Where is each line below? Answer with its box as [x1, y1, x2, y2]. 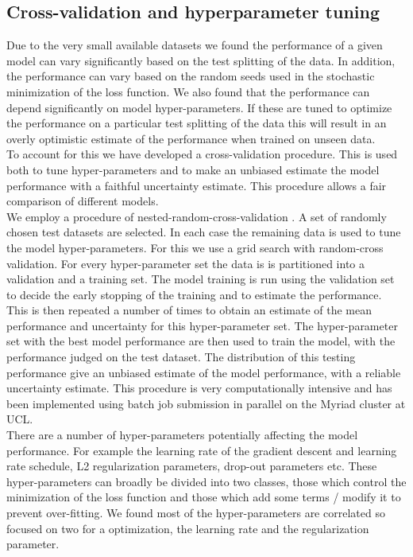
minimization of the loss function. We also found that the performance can [6, 83, 370, 99]
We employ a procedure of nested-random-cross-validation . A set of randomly [6, 208, 387, 224]
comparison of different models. [6, 193, 159, 209]
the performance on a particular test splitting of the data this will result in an [6, 115, 387, 131]
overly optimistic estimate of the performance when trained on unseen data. [6, 130, 376, 146]
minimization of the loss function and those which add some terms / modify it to [6, 489, 401, 505]
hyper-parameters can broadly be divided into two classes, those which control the [6, 473, 407, 489]
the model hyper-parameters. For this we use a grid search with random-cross [6, 239, 384, 255]
